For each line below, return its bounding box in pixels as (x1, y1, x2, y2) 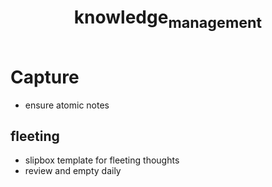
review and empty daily (24, 165, 122, 177)
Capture (10, 66, 80, 88)
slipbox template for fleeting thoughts (24, 154, 180, 166)
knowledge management (73, 6, 263, 32)
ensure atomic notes (24, 99, 110, 111)
